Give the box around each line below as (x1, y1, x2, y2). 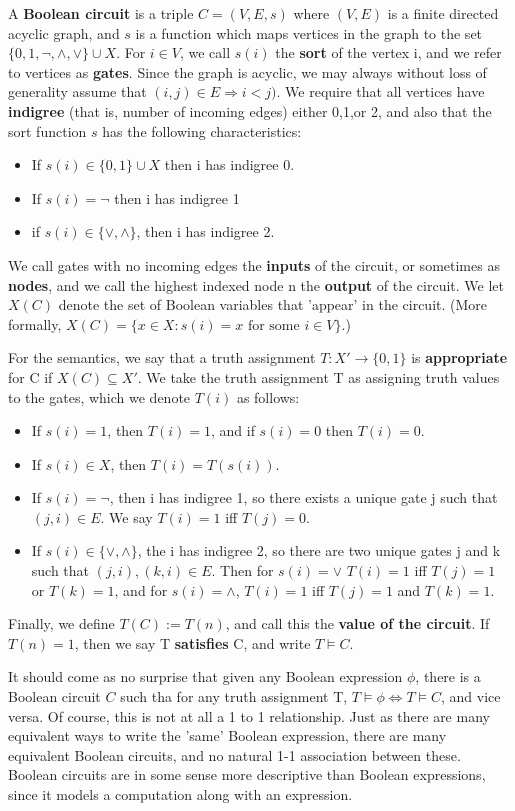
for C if (8, 366, 53, 387)
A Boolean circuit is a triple (8, 3, 194, 23)
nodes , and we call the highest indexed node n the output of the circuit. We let (8, 274, 504, 295)
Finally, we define (8, 613, 115, 634)
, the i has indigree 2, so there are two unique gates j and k (137, 540, 501, 561)
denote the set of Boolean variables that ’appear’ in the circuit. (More (58, 294, 488, 315)
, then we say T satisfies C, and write (74, 632, 311, 653)
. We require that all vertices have (276, 81, 485, 102)
